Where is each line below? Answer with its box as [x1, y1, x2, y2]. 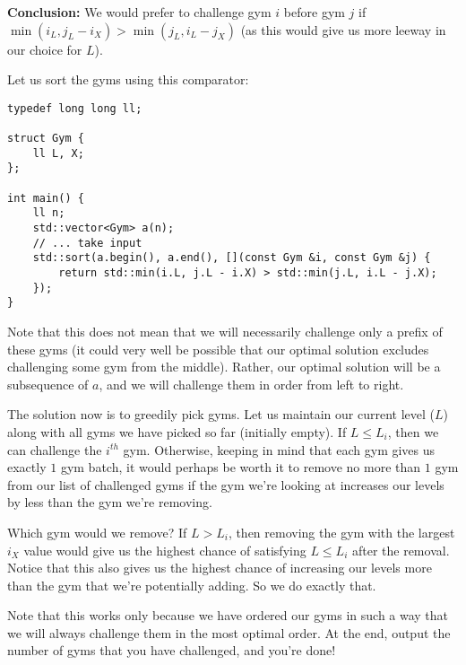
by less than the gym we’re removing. [7, 493, 212, 512]
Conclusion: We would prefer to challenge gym [7, 3, 272, 21]
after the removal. [351, 540, 450, 559]
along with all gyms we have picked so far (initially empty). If [7, 422, 347, 441]
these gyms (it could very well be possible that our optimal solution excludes [7, 339, 429, 358]
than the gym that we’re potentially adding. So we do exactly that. [7, 575, 376, 594]
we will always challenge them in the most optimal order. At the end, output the [7, 623, 451, 642]
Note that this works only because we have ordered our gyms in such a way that [7, 606, 449, 625]
